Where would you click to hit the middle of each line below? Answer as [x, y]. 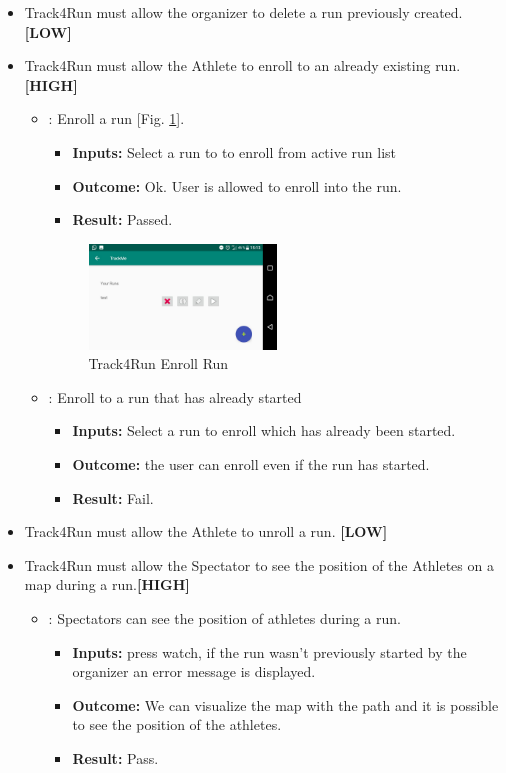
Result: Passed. [122, 219]
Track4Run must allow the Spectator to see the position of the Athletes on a [259, 564]
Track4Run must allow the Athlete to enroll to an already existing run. [242, 65]
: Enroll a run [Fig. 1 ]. [116, 118]
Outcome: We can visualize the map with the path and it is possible [285, 704]
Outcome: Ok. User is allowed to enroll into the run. [237, 185]
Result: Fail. [113, 497]
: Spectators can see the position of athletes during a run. [224, 617]
